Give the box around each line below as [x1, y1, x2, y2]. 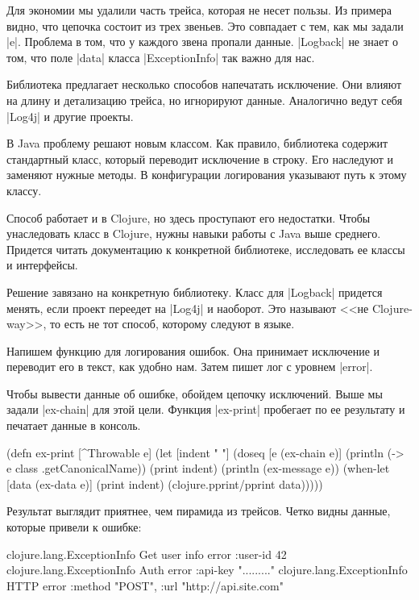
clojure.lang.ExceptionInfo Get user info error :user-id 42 [6, 545, 287, 562]
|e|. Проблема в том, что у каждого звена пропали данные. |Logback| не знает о [6, 33, 398, 50]
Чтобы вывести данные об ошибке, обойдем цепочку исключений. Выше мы [6, 385, 383, 402]
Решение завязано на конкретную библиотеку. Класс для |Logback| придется [6, 283, 383, 300]
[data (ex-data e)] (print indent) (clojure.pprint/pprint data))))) [6, 475, 323, 492]
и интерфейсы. [6, 256, 78, 273]
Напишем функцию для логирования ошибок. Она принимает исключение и [6, 342, 380, 359]
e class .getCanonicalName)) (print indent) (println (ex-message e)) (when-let [6, 460, 390, 477]
